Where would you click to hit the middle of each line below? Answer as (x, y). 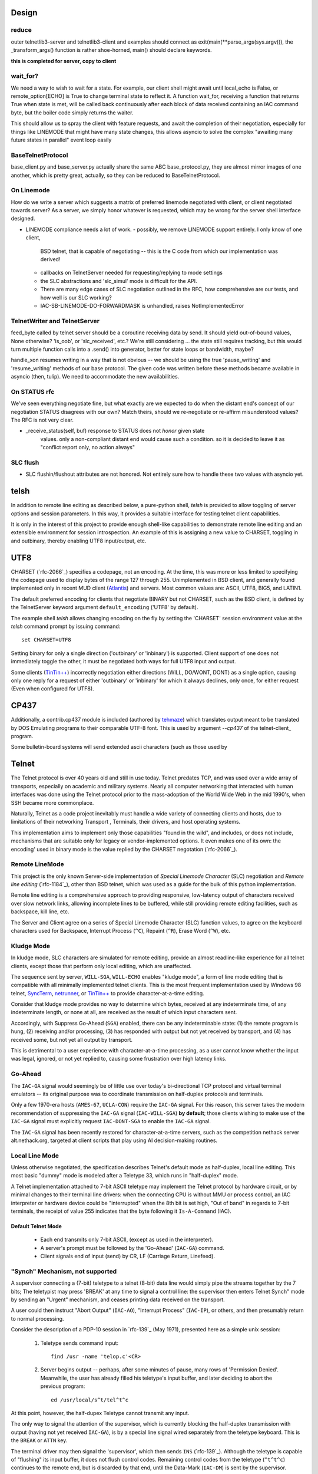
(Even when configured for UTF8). (52, 689)
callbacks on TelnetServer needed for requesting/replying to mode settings (132, 273)
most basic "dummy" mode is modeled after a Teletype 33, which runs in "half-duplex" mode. (125, 1176)
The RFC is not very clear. (42, 420)
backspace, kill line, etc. (40, 912)
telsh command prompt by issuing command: (66, 626)
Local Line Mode (35, 1156)
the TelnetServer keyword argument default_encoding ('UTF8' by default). (105, 607)
